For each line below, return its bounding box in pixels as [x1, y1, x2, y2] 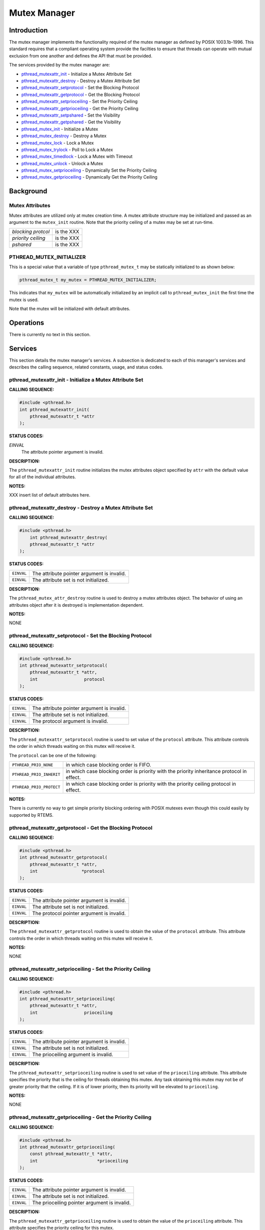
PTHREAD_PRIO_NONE [12, 762, 53, 768]
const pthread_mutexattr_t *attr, [29, 1151, 113, 1157]
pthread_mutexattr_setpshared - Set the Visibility [21, 112, 120, 118]
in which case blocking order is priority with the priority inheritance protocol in [65, 768, 247, 774]
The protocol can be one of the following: [9, 752, 97, 758]
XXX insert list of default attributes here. [9, 492, 91, 498]
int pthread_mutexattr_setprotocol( [19, 662, 108, 668]
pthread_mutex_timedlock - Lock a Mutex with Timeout [21, 154, 132, 159]
